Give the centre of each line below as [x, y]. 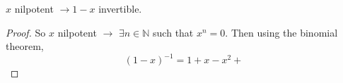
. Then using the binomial [281, 32]
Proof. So [26, 32]
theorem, [25, 46]
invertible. [120, 8]
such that [173, 32]
